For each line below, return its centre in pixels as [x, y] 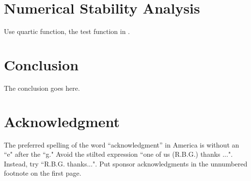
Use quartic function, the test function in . [67, 31]
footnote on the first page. [43, 173]
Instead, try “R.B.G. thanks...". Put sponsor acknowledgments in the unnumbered [126, 163]
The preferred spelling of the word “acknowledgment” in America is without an [122, 144]
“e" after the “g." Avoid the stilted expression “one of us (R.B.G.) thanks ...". [118, 154]
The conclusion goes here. [42, 88]
